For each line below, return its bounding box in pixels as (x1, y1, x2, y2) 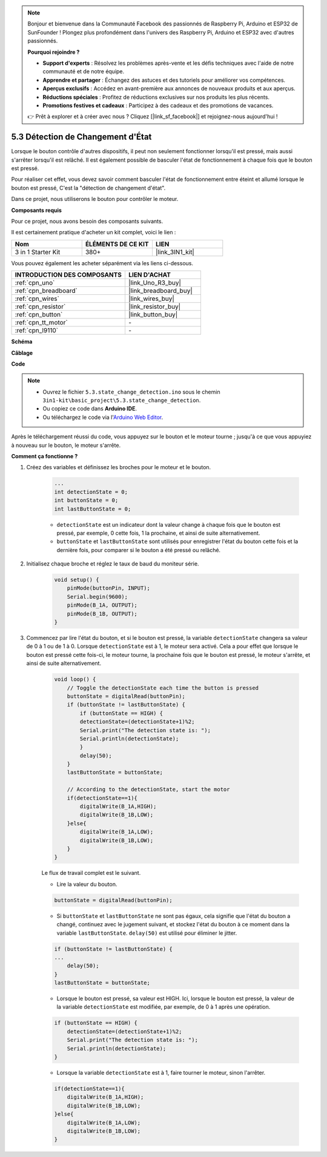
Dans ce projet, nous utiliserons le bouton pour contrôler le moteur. (11, 196, 179, 203)
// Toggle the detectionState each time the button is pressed (67, 684, 259, 691)
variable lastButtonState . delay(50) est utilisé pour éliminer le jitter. (56, 929, 237, 937)
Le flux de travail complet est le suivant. (41, 869, 141, 877)
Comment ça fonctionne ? (11, 453, 78, 460)
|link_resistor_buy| (128, 303, 181, 311)
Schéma (11, 338, 33, 345)
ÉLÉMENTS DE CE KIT (85, 240, 149, 248)
